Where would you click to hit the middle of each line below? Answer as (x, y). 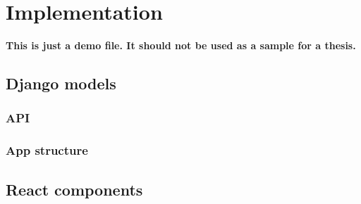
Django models (61, 83)
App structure (47, 150)
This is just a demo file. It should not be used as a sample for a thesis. (181, 45)
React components (74, 189)
